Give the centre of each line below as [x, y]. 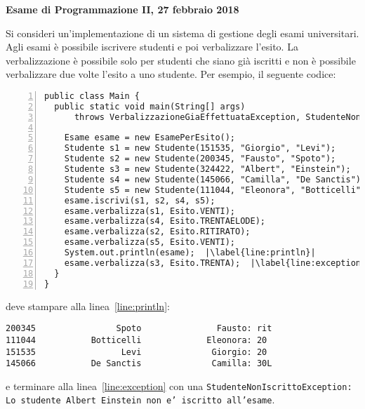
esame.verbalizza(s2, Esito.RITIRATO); [157, 232]
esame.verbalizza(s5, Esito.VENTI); [150, 242]
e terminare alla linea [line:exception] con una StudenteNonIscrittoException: [179, 385]
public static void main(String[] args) [150, 106]
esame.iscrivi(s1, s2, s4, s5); [140, 200]
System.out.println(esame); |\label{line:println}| [190, 253]
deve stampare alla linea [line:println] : [88, 306]
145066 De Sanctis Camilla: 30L [139, 364]
